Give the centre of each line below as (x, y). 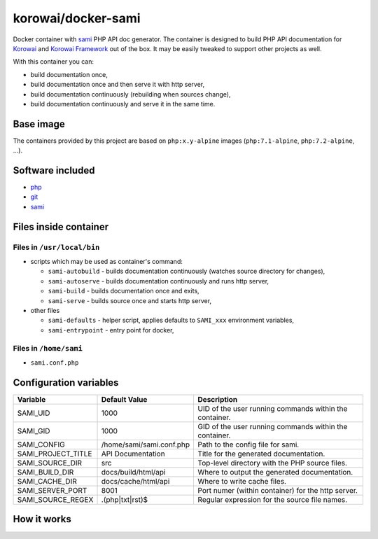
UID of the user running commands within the (273, 408)
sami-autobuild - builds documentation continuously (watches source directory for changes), (187, 271)
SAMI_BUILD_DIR (45, 472)
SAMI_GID (34, 430)
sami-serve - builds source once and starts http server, (130, 300)
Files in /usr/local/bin (56, 247)
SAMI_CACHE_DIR (47, 481)
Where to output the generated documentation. (275, 472)
